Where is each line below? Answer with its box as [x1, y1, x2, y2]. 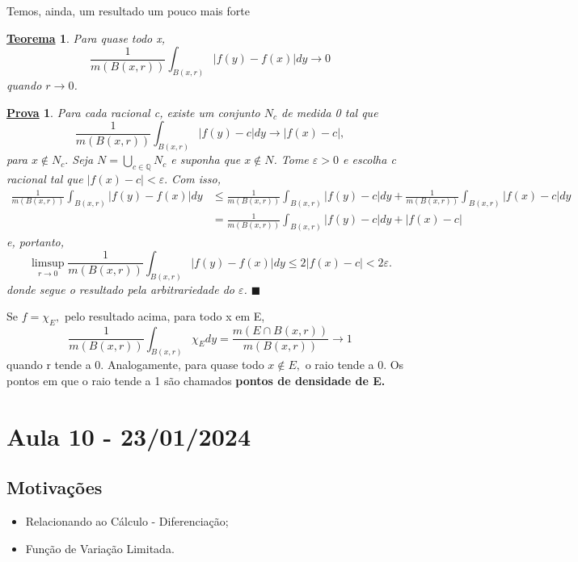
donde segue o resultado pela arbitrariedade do [6, 280, 234, 297]
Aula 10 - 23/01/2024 [6, 419, 251, 452]
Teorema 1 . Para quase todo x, [6, 29, 166, 46]
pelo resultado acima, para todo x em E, [64, 308, 265, 325]
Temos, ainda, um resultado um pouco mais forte [6, 2, 250, 19]
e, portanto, [6, 233, 65, 250]
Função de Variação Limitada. [25, 539, 175, 556]
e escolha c [343, 151, 396, 168]
